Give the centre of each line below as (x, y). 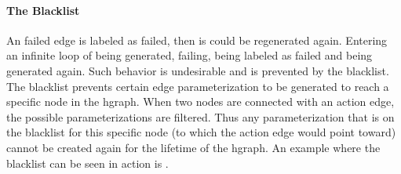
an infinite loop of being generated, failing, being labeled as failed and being (190, 55)
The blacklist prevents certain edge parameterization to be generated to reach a (198, 86)
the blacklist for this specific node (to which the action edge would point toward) (201, 132)
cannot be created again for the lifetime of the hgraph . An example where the (193, 147)
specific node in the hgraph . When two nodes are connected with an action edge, (200, 101)
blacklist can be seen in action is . (87, 163)
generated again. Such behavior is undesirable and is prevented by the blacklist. (198, 70)
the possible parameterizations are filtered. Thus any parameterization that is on (200, 116)
